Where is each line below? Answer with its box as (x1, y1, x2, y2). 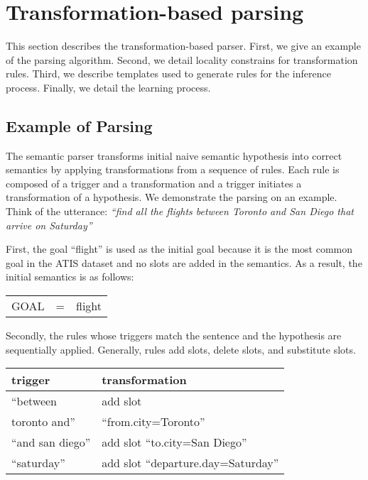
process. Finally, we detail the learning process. (6, 80, 211, 94)
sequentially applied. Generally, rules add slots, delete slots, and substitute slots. (6, 342, 356, 356)
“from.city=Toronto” (102, 413, 205, 430)
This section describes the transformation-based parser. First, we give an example (6, 38, 361, 53)
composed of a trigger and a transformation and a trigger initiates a (6, 175, 302, 190)
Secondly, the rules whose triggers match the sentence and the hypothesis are (6, 328, 342, 343)
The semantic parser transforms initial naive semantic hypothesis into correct (6, 148, 342, 163)
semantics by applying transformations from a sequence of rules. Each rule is (6, 162, 340, 177)
